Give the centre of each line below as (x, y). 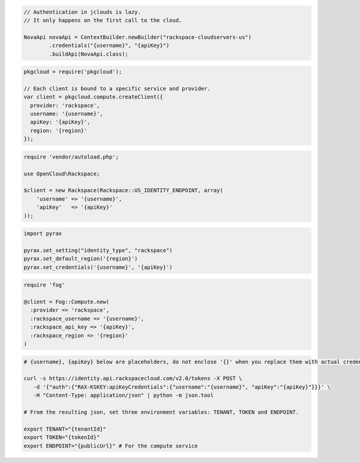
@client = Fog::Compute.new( (67, 302)
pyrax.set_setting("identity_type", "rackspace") (98, 250)
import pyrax (43, 234)
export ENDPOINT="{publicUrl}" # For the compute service (111, 446)
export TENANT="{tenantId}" (65, 429)
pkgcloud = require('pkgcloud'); (73, 72)
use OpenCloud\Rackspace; (62, 174)
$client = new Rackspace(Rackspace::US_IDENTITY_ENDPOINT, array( (123, 190)
